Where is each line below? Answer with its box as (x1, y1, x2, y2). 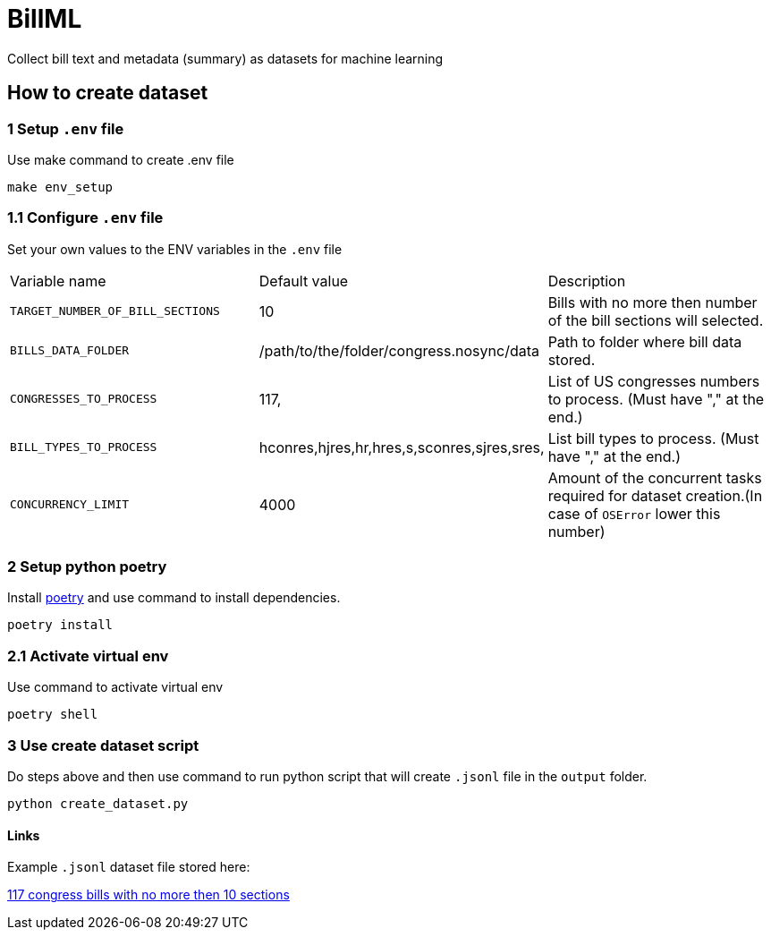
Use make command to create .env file (7, 151, 234, 167)
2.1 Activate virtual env (7, 646, 169, 665)
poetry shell (7, 707, 98, 722)
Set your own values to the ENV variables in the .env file (7, 241, 343, 257)
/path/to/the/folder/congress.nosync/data (258, 341, 539, 360)
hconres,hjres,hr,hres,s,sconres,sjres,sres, (258, 438, 545, 456)
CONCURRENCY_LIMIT (10, 498, 130, 512)
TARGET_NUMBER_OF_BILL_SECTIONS (10, 304, 220, 319)
